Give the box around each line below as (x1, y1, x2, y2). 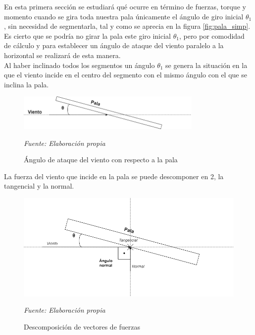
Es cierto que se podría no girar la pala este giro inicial (4, 30, 171, 41)
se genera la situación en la (165, 60, 248, 70)
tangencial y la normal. (4, 181, 74, 191)
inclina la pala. (4, 79, 49, 89)
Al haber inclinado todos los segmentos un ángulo (4, 60, 155, 70)
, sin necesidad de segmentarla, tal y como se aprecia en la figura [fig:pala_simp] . (4, 21, 251, 31)
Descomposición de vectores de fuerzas (24, 321, 141, 332)
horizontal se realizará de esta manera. (4, 50, 121, 60)
